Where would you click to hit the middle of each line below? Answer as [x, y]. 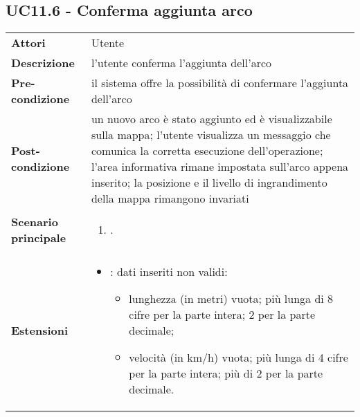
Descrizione [43, 63]
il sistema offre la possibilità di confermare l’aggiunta [220, 83]
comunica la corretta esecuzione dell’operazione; [207, 151]
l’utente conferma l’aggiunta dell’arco [181, 63]
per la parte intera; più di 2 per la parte [226, 373]
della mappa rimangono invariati [170, 198]
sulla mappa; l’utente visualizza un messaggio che [211, 135]
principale [39, 237]
